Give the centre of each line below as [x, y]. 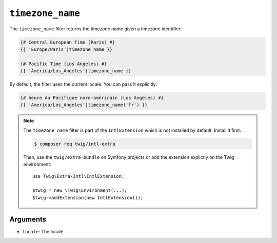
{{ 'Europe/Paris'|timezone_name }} [66, 49]
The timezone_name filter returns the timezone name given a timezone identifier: [96, 29]
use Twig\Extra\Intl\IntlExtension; [78, 176]
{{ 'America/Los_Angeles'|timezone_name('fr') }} [84, 105]
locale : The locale [43, 231]
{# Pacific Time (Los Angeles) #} [64, 64]
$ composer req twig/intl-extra [75, 144]
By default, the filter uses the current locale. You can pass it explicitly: [83, 84]
